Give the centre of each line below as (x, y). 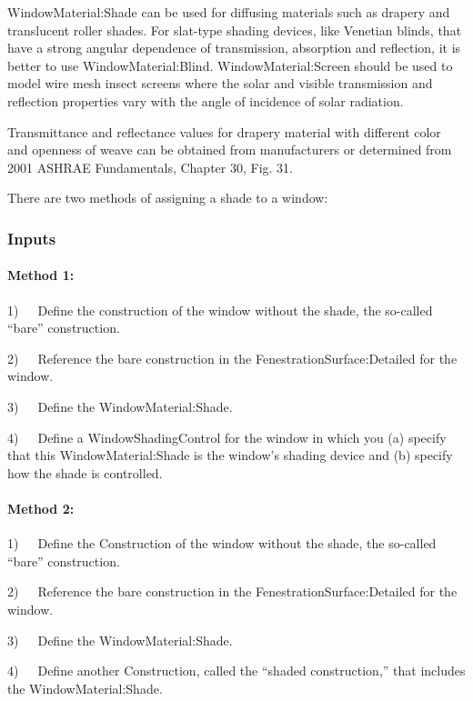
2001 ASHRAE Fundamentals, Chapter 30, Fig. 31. (150, 167)
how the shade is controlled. (85, 472)
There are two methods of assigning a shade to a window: (168, 198)
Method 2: (41, 508)
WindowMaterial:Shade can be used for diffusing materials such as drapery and (229, 12)
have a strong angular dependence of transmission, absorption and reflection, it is (234, 48)
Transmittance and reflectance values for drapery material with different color (224, 131)
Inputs (32, 238)
